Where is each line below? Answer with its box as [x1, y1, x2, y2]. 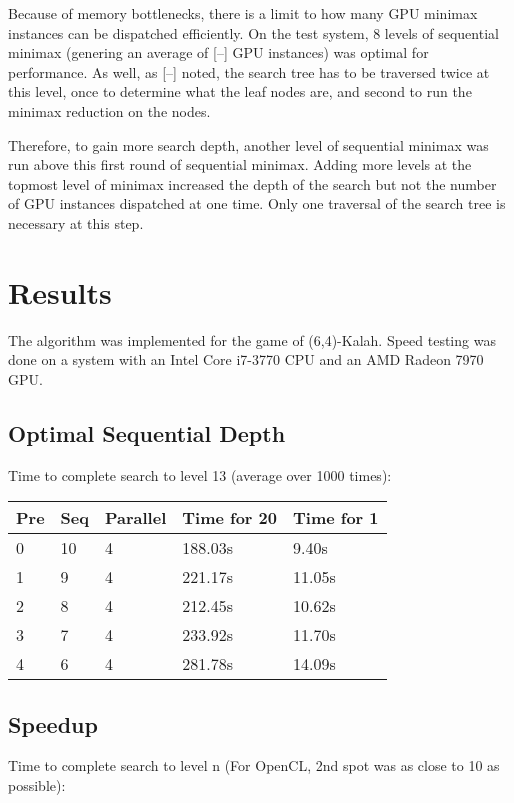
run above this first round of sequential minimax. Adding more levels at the [8, 154, 472, 175]
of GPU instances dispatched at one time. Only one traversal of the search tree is [8, 193, 506, 214]
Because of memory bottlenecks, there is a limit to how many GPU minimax [8, 3, 478, 23]
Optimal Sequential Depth [8, 417, 286, 448]
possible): [8, 775, 66, 796]
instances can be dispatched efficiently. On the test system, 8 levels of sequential [8, 22, 499, 43]
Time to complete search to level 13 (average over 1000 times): [8, 464, 392, 485]
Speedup [8, 708, 98, 739]
